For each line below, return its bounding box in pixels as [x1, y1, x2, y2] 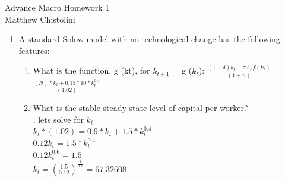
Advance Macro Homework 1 [5, 1, 110, 13]
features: [18, 44, 50, 56]
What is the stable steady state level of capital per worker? [33, 101, 248, 114]
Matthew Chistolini [5, 12, 75, 25]
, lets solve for [33, 113, 84, 125]
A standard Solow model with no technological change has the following [18, 33, 280, 45]
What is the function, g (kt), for [33, 64, 150, 77]
